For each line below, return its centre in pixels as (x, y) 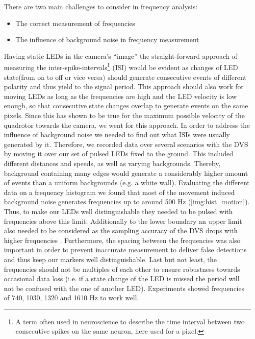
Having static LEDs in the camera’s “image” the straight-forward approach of (121, 56)
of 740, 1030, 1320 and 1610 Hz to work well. (71, 298)
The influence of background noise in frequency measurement (107, 39)
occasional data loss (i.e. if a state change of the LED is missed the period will (122, 278)
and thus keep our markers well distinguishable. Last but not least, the (110, 259)
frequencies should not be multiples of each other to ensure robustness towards (122, 269)
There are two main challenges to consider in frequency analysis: (101, 6)
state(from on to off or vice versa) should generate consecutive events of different (125, 77)
